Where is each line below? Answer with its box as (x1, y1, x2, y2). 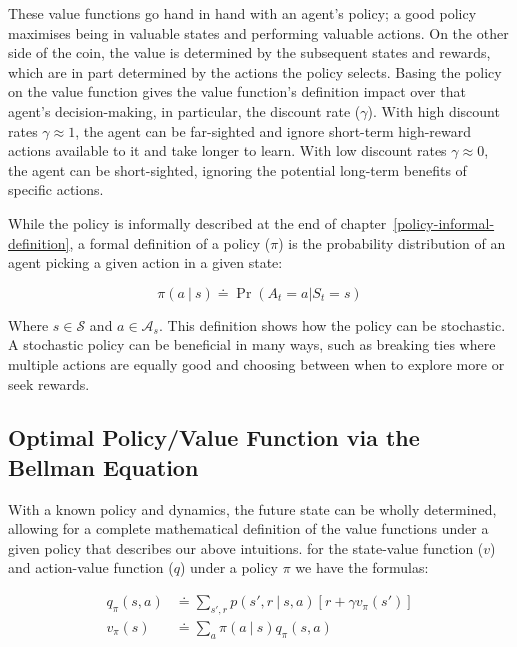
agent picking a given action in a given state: (8, 252, 283, 273)
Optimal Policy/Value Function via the (8, 422, 420, 453)
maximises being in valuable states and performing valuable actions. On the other (8, 22, 509, 43)
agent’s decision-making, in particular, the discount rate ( (8, 100, 361, 121)
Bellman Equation (8, 451, 199, 482)
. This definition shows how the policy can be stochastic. (158, 314, 506, 335)
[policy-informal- (393, 212, 495, 233)
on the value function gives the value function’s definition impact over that (8, 81, 466, 102)
